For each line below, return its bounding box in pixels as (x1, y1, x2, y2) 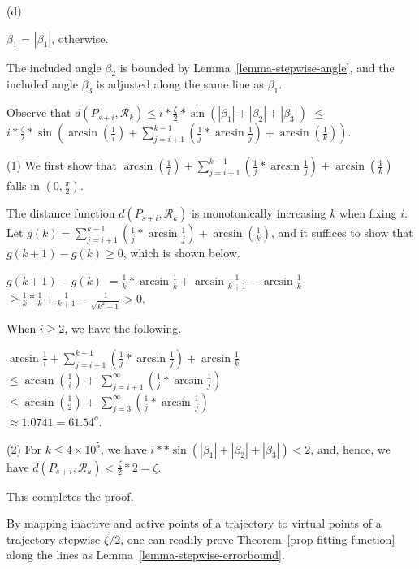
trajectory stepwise (6, 530, 101, 547)
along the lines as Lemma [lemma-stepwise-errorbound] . (6, 546, 285, 563)
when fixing (339, 205, 397, 222)
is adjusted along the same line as (96, 75, 264, 93)
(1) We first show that (6, 157, 117, 174)
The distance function (6, 205, 115, 222)
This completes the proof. (6, 487, 134, 504)
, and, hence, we (310, 440, 391, 457)
